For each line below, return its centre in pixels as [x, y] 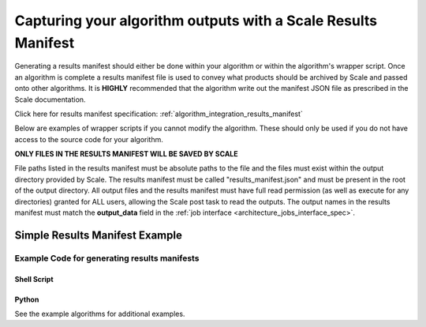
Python [27, 299]
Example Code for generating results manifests [107, 258]
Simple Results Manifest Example [99, 235]
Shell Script [34, 279]
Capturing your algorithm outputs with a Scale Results [196, 21]
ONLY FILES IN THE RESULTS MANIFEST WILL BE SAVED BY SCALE [126, 154]
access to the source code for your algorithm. [89, 139]
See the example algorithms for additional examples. [100, 314]
